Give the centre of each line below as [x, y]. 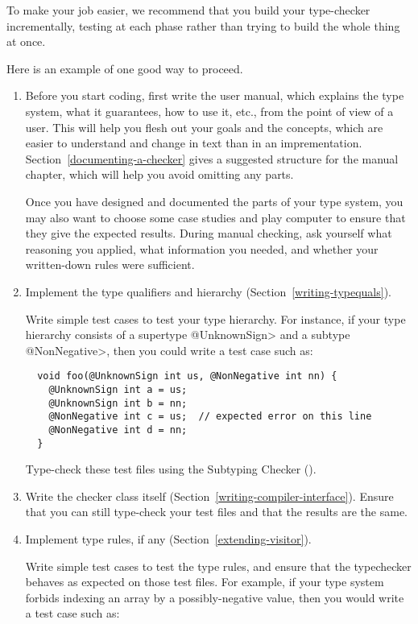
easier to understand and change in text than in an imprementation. [194, 143]
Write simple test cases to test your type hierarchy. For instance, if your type [215, 318]
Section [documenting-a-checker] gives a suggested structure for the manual [212, 158]
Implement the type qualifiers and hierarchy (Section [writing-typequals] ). [208, 291]
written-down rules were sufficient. [110, 264]
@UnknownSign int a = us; [118, 389]
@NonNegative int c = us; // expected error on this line [210, 417]
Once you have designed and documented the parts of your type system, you [214, 201]
